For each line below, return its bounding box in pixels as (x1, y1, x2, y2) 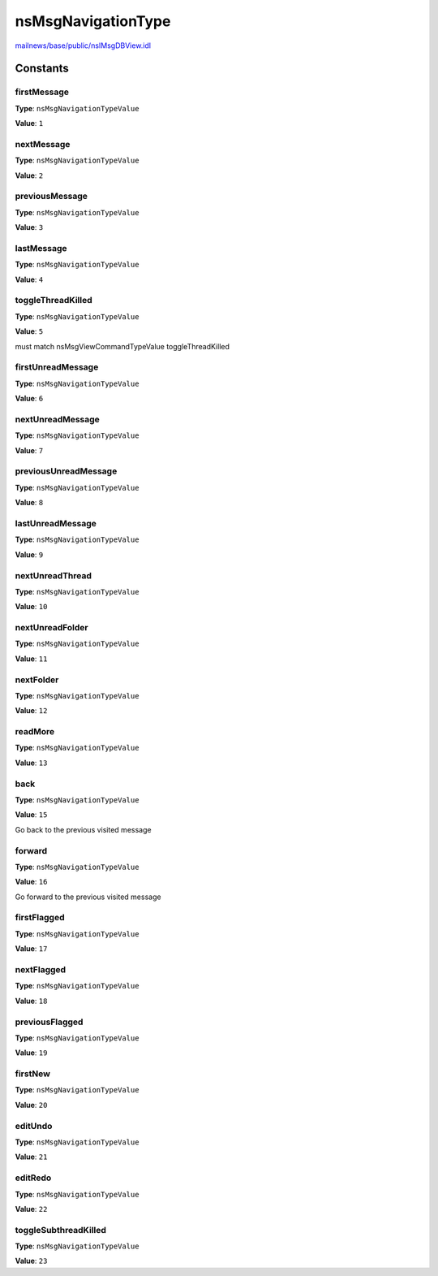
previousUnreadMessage (15, 465, 118, 477)
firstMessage (15, 86, 69, 97)
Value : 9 (15, 549, 44, 560)
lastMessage (15, 242, 68, 253)
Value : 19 (15, 1048, 48, 1058)
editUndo (15, 1120, 53, 1131)
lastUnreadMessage (15, 517, 97, 529)
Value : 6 (15, 394, 44, 404)
